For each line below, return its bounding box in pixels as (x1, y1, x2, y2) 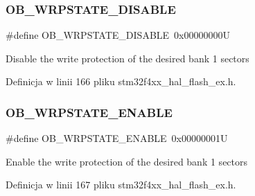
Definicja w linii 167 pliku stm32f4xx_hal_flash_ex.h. (6, 177, 236, 192)
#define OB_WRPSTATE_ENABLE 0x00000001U (6, 131, 228, 145)
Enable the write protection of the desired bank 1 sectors (6, 154, 248, 168)
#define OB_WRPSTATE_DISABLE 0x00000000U (6, 28, 230, 42)
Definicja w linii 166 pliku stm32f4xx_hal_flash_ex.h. (6, 74, 236, 89)
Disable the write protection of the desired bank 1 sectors (6, 51, 249, 65)
